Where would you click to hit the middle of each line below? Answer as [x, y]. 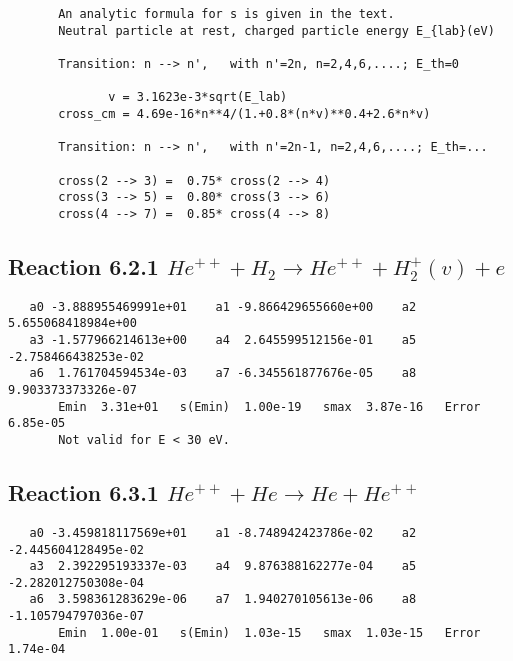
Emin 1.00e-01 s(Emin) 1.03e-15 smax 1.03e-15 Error [269, 632]
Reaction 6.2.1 [83, 265]
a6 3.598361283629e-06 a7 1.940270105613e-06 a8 [223, 599]
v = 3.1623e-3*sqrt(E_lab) [198, 97]
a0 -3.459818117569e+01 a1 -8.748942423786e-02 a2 [223, 532]
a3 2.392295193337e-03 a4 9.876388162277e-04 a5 [223, 566]
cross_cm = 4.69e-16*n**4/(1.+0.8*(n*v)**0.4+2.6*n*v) [244, 113]
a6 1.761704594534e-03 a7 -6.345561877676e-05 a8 [223, 373]
